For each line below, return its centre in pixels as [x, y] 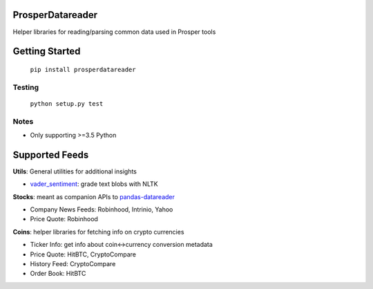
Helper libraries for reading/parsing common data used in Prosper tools [114, 32]
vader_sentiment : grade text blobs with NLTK [94, 184]
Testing [26, 87]
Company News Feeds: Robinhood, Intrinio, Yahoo [102, 209]
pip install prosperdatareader [83, 69]
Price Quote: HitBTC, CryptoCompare [83, 254]
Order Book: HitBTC [58, 274]
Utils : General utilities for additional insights [75, 171]
